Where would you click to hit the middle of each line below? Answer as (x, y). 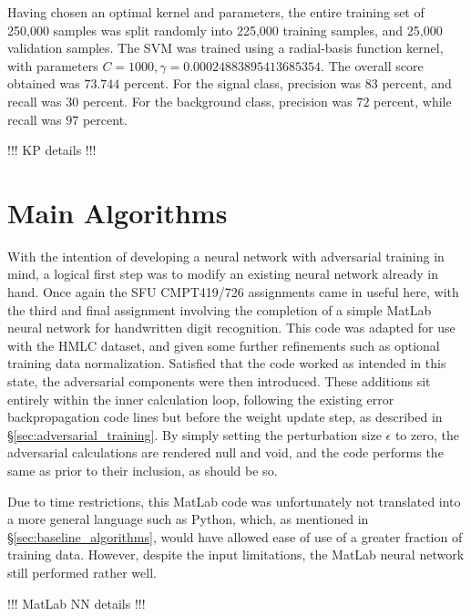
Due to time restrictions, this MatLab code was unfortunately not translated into (234, 501)
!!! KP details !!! (52, 150)
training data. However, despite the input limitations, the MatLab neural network (236, 554)
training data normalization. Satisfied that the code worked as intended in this (227, 363)
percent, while (413, 101)
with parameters (53, 65)
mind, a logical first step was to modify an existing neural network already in (223, 274)
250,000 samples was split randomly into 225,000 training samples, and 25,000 (225, 30)
